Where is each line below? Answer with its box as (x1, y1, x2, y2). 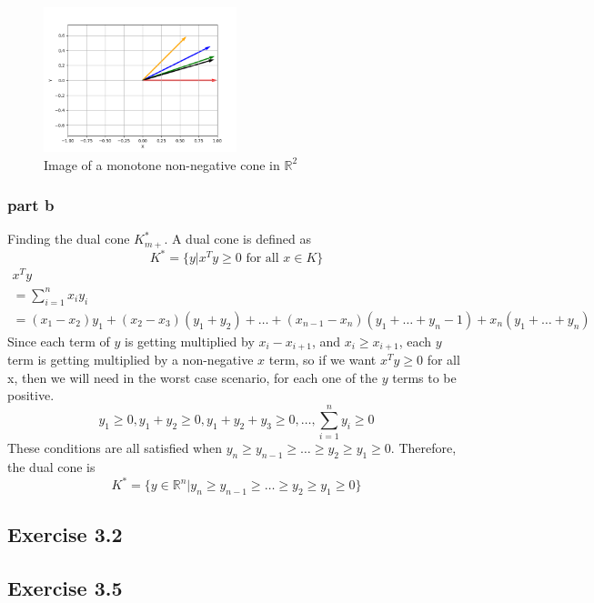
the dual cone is (7, 457, 96, 476)
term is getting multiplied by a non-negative (7, 350, 254, 369)
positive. (7, 386, 55, 405)
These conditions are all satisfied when (7, 438, 222, 457)
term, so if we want (268, 350, 377, 369)
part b (7, 194, 55, 216)
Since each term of (7, 331, 110, 350)
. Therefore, (390, 438, 457, 457)
